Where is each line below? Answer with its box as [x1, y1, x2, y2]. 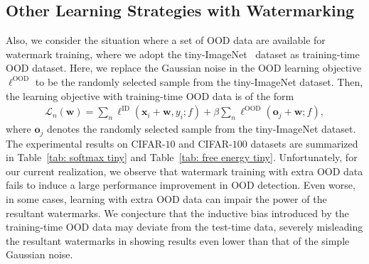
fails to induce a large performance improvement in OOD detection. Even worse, [6, 177, 355, 192]
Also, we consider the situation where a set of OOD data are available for [6, 33, 326, 48]
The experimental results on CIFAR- [6, 136, 166, 150]
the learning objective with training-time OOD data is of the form [6, 88, 294, 103]
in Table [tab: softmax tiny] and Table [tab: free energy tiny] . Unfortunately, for [6, 150, 358, 165]
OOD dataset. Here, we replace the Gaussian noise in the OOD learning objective [6, 60, 362, 75]
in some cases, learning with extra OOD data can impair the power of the [6, 192, 327, 207]
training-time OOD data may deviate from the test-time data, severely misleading [6, 219, 363, 234]
